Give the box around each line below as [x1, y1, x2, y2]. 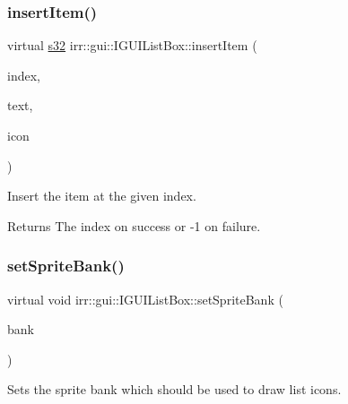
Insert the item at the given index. [7, 186, 196, 205]
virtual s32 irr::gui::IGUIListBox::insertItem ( [7, 36, 257, 55]
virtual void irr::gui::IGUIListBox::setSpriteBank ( [7, 289, 283, 308]
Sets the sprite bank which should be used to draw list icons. [7, 380, 342, 399]
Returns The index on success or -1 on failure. [7, 216, 261, 235]
